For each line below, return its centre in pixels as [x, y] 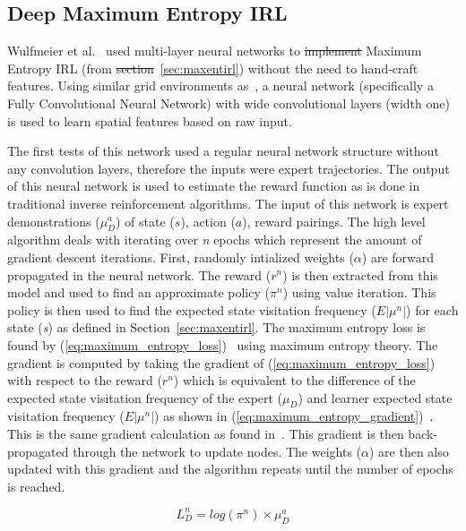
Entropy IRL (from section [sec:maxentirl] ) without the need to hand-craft [213, 68]
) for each [432, 309]
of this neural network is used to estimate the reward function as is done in [214, 186]
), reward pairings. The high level [334, 221]
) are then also [409, 451]
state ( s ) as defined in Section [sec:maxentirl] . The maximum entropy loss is [216, 327]
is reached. [36, 486]
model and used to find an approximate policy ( [138, 292]
